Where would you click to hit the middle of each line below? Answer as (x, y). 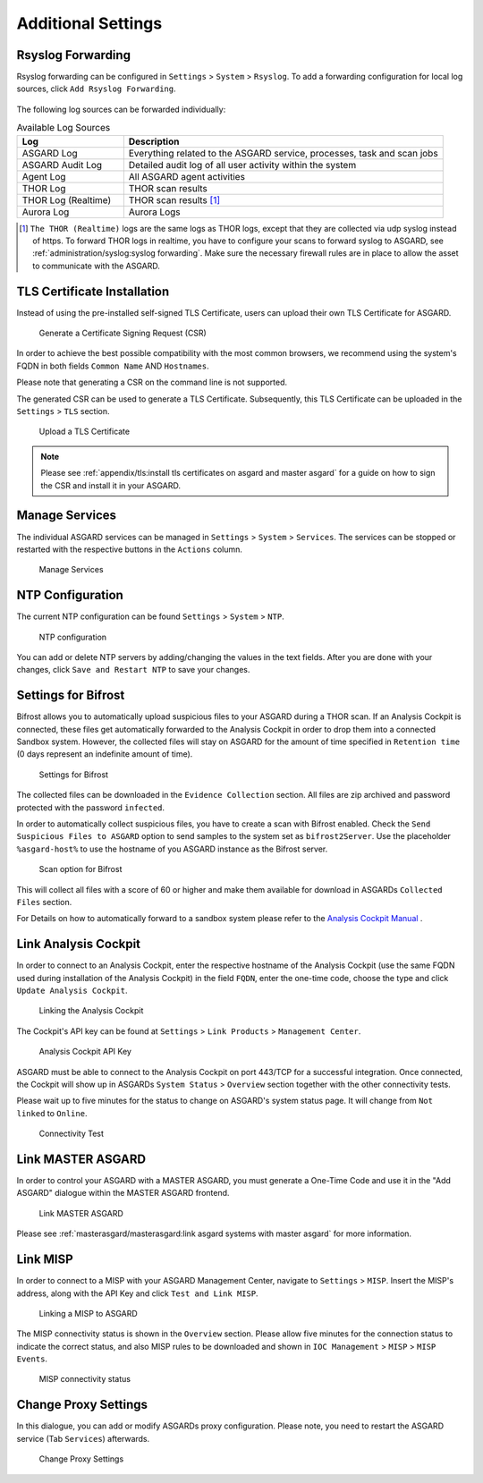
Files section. (44, 902)
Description (154, 141)
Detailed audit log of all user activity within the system (242, 165)
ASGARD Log (50, 153)
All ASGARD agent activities (187, 176)
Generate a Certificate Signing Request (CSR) (123, 333)
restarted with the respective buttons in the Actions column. (130, 549)
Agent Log (44, 176)
